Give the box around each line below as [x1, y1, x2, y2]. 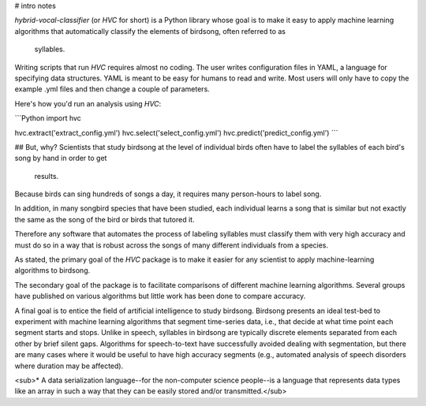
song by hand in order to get [14, 154, 107, 163]
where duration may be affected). [14, 361, 124, 371]
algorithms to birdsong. [14, 266, 91, 275]
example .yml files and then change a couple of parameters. [14, 84, 211, 94]
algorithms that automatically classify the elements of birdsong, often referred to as [14, 26, 286, 35]
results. [34, 171, 59, 181]
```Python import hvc [14, 114, 82, 123]
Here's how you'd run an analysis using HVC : [14, 99, 162, 108]
